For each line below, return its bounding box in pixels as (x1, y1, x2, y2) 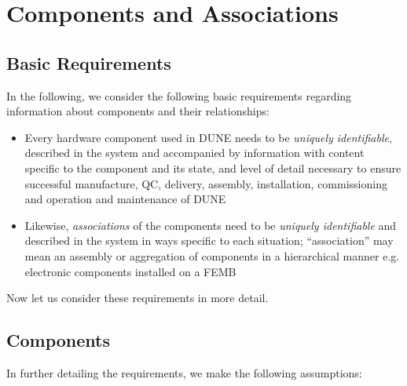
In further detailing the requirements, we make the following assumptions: (6, 364, 362, 381)
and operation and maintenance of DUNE (24, 191, 226, 207)
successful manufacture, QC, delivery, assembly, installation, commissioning (24, 175, 387, 191)
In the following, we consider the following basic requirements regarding (6, 87, 352, 104)
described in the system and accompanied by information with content (24, 144, 365, 161)
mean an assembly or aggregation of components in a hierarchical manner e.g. (24, 247, 400, 264)
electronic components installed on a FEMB (24, 263, 236, 279)
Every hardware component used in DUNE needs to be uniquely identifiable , (24, 129, 392, 145)
